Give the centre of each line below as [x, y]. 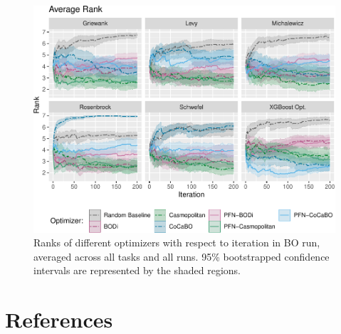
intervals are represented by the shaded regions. [137, 270]
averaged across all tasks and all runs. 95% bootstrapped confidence [182, 256]
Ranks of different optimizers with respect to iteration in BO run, [177, 242]
